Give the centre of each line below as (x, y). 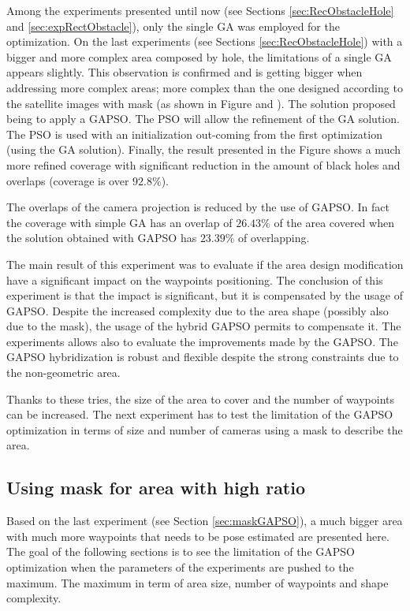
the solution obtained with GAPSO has (102, 238)
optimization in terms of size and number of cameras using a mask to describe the (205, 429)
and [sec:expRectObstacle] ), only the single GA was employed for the (173, 26)
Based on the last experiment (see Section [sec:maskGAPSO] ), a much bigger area (205, 521)
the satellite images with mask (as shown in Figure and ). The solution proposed (201, 103)
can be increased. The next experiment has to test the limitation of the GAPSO (200, 414)
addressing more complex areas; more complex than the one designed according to (205, 87)
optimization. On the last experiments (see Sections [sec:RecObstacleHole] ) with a (205, 41)
